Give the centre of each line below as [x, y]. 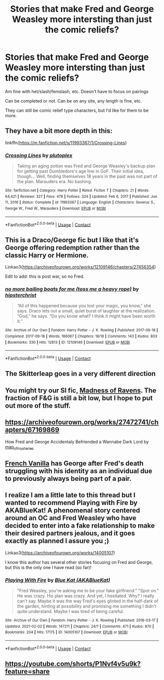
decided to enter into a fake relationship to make [80, 526]
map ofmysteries [20, 447]
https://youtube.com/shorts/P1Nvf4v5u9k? [73, 664]
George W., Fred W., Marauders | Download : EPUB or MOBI [56, 208]
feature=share [27, 671]
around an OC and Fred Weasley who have [71, 518]
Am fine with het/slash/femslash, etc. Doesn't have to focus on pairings [77, 91]
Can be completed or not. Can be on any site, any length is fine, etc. [73, 101]
